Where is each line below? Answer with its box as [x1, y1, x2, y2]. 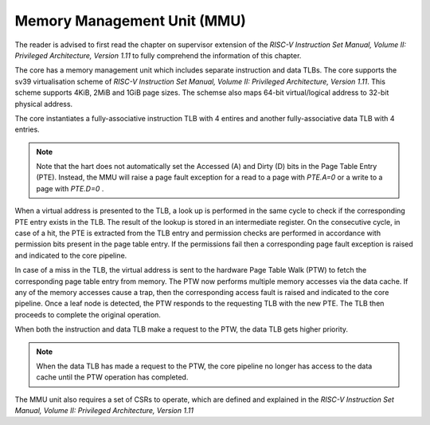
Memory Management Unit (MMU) [14, 12, 246, 30]
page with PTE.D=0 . [36, 183, 104, 193]
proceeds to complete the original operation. [14, 309, 161, 319]
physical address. [14, 99, 73, 108]
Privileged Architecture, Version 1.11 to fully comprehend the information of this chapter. [14, 50, 302, 60]
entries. [14, 124, 40, 135]
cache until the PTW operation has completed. [36, 372, 189, 382]
